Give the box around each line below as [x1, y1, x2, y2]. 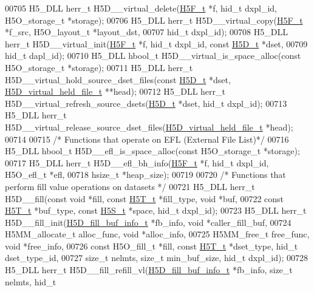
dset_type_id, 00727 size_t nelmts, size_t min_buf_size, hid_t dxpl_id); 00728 [5, 251, 308, 264]
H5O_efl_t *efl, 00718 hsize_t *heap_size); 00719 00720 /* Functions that [5, 168, 286, 181]
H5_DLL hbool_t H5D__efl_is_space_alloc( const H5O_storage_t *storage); [5, 144, 300, 157]
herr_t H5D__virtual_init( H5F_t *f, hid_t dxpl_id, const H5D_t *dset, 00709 [5, 37, 308, 50]
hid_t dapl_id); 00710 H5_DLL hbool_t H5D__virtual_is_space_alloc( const [5, 49, 301, 62]
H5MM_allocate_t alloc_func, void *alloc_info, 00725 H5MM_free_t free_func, [5, 228, 310, 240]
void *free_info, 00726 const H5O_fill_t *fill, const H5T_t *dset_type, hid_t [5, 239, 298, 252]
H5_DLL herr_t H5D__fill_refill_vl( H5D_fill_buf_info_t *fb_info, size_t [5, 263, 293, 276]
